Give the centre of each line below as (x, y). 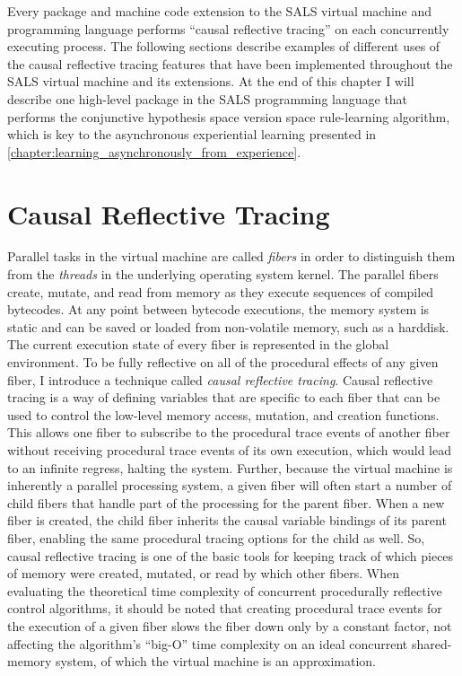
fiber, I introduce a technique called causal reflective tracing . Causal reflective (220, 379)
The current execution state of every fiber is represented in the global (198, 344)
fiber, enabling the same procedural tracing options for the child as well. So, (216, 537)
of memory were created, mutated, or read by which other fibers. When (204, 573)
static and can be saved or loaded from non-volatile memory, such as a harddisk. (228, 326)
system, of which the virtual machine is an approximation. (216, 661)
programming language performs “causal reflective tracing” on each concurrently (228, 28)
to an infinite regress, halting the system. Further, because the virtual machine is (230, 467)
